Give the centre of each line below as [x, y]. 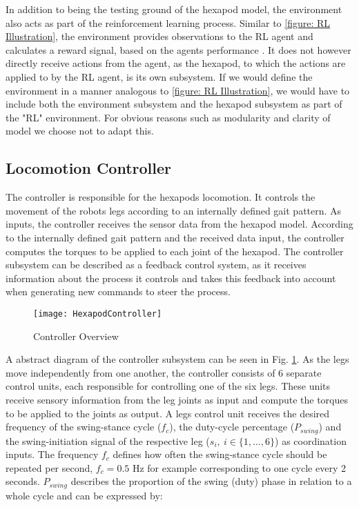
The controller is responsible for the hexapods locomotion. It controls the [161, 197]
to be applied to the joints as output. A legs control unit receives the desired [168, 413]
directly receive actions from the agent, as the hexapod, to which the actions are [176, 63]
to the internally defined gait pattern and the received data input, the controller [175, 237]
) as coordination [311, 440]
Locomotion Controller [89, 168]
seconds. [23, 481]
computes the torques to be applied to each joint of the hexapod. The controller [175, 251]
